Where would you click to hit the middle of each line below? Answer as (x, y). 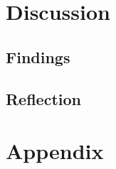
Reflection (43, 98)
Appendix (55, 151)
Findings (38, 56)
